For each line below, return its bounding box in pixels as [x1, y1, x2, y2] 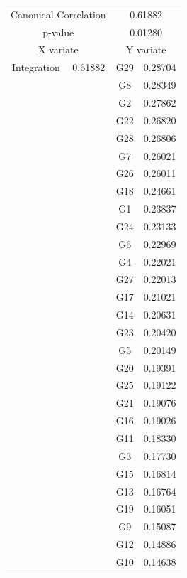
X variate [38, 42, 79, 57]
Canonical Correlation [11, 6, 106, 21]
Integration [12, 60, 60, 75]
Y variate [125, 42, 166, 57]
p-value [42, 24, 74, 39]
